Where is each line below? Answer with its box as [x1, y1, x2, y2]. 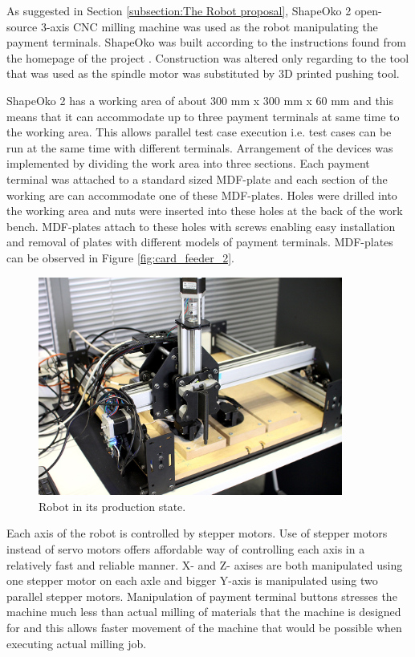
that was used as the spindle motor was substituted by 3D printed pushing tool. [6, 65, 400, 82]
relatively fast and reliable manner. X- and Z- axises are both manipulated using [6, 556, 403, 573]
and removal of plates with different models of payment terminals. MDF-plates [6, 233, 393, 250]
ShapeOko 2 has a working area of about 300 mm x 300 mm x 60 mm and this [6, 91, 394, 108]
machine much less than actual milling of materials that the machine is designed [6, 603, 401, 620]
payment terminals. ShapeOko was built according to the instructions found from [6, 34, 406, 51]
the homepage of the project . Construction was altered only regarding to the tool [6, 49, 409, 66]
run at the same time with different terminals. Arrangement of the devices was [6, 139, 393, 156]
